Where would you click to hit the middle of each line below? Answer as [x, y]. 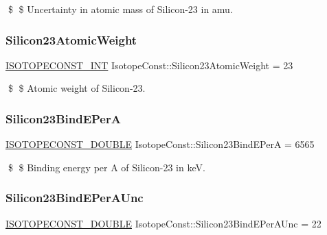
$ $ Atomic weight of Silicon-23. [77, 88]
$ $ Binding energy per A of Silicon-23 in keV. [106, 167]
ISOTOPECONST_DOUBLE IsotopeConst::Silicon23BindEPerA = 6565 [160, 144]
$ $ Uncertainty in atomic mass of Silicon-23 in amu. [120, 9]
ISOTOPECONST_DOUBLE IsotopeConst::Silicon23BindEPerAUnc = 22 [163, 223]
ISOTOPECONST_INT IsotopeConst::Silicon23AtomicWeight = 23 [149, 65]
